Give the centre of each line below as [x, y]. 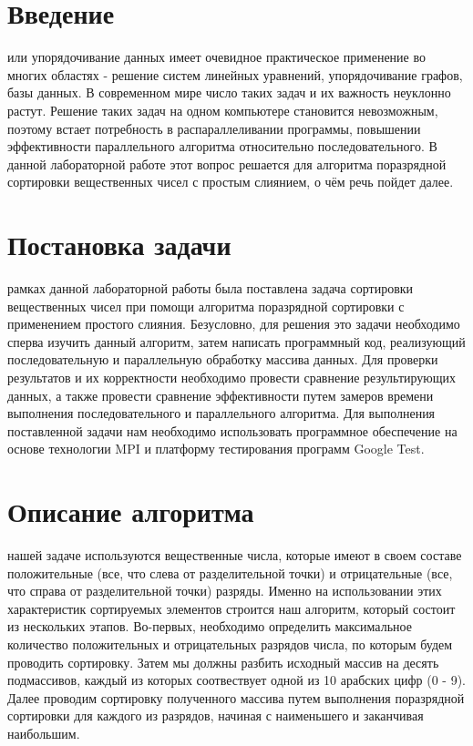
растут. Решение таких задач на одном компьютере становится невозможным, [223, 110]
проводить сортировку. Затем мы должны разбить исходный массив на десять [223, 662]
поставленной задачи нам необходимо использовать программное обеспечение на [232, 430]
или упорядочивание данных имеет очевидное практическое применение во [216, 57]
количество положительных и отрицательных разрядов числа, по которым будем [230, 644]
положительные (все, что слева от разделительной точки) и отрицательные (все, [230, 572]
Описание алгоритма [131, 511]
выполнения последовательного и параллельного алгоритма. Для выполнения [221, 413]
